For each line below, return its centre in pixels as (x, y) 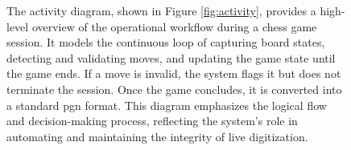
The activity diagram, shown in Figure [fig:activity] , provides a (161, 10)
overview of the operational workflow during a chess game (174, 26)
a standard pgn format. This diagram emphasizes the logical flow (167, 105)
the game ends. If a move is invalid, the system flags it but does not (174, 73)
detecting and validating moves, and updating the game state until (171, 57)
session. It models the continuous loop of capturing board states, (166, 42)
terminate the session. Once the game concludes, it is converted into (174, 89)
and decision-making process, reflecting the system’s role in (152, 121)
